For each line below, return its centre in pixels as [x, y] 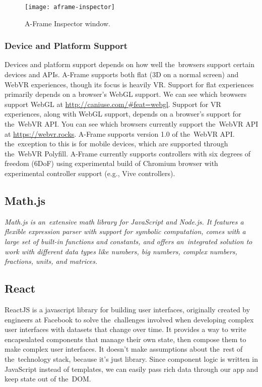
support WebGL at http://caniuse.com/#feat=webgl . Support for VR [113, 104]
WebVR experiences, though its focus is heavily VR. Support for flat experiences [129, 84]
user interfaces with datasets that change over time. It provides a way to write [125, 329]
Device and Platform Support [66, 46]
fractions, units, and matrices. [51, 261]
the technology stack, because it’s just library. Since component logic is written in [131, 358]
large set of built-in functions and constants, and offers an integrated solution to [128, 241]
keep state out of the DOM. [48, 379]
